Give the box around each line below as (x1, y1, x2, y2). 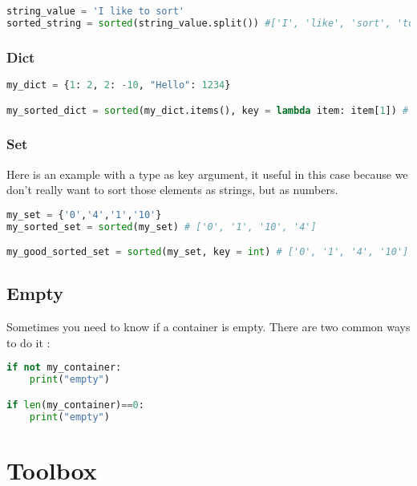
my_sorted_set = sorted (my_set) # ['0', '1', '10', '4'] (6, 221, 317, 233)
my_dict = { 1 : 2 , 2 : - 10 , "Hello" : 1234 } (6, 79, 231, 91)
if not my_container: (6, 362, 122, 374)
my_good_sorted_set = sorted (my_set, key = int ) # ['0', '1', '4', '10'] (6, 246, 409, 258)
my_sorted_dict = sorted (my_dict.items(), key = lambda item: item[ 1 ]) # (6, 104, 409, 116)
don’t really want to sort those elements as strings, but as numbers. (6, 181, 338, 198)
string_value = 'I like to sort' (6, 6, 184, 17)
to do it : (6, 334, 51, 350)
